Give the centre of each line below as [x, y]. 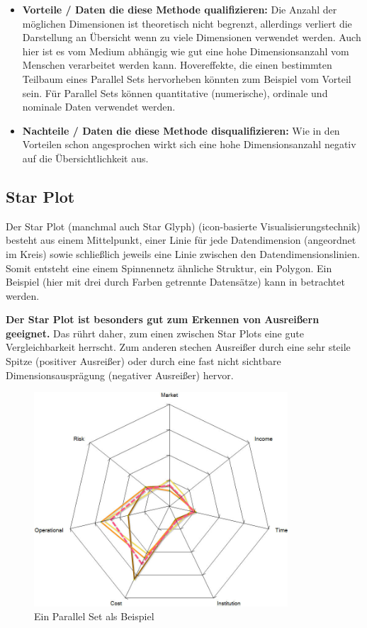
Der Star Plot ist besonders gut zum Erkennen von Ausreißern [163, 319]
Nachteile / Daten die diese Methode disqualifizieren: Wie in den [181, 130]
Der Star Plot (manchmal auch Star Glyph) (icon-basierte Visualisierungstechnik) [183, 226]
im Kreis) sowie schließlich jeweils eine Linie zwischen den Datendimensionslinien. [183, 253]
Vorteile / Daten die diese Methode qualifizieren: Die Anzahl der [180, 9]
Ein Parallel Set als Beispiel [94, 616]
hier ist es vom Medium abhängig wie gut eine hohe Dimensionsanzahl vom [186, 51]
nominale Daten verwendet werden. [99, 107]
